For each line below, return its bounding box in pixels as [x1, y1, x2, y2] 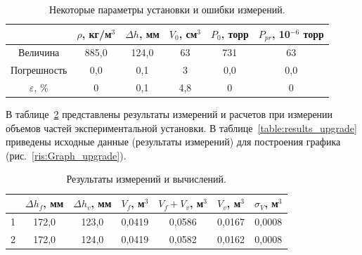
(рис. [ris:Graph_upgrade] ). [6, 148, 127, 162]
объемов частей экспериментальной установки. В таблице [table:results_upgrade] [6, 120, 357, 135]
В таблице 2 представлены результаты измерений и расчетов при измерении [6, 107, 333, 122]
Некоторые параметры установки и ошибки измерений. [49, 2, 285, 16]
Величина [18, 45, 60, 60]
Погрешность [11, 63, 67, 77]
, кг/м [82, 27, 112, 41]
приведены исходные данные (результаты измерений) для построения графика [6, 134, 341, 149]
